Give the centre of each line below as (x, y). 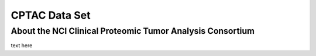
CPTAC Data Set (51, 15)
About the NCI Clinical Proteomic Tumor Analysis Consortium (133, 31)
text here (22, 45)
